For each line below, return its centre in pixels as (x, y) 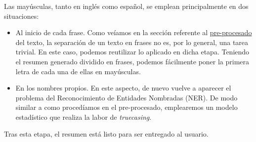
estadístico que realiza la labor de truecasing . (84, 117)
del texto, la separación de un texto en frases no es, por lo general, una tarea (132, 42)
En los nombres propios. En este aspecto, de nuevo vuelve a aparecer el (123, 88)
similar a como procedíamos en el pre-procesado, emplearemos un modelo (127, 107)
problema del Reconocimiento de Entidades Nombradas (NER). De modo (127, 97)
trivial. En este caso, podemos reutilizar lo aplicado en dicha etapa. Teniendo (132, 52)
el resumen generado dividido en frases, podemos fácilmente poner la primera (132, 61)
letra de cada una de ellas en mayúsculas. (78, 71)
